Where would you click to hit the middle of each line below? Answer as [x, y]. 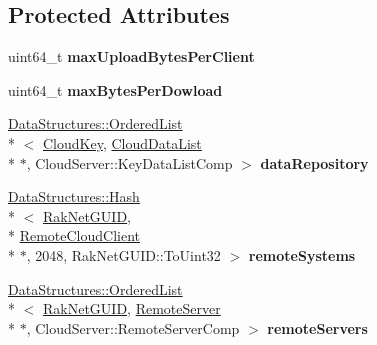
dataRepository [314, 162]
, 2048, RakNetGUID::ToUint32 [123, 254]
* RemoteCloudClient [74, 235]
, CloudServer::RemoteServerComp [133, 327]
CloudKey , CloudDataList [122, 142]
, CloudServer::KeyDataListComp [129, 162]
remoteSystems [302, 254]
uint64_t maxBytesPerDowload [115, 89]
